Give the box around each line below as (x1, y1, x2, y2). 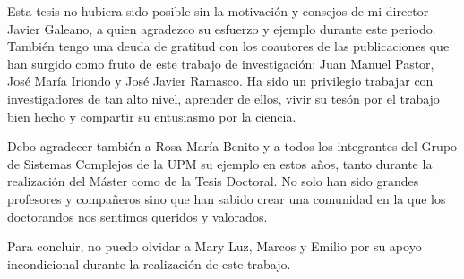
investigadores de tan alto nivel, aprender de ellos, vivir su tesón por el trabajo (7, 89, 440, 107)
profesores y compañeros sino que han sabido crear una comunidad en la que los (7, 189, 446, 207)
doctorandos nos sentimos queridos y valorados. (7, 207, 268, 225)
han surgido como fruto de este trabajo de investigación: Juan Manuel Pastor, (7, 54, 434, 72)
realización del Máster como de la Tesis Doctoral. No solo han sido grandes (7, 172, 419, 190)
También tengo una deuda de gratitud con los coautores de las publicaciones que (7, 37, 450, 55)
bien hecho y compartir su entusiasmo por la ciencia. (7, 106, 296, 125)
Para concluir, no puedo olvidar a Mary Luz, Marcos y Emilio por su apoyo (7, 237, 422, 256)
